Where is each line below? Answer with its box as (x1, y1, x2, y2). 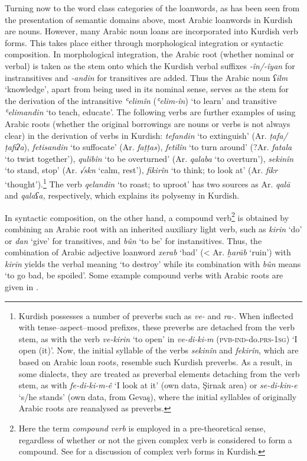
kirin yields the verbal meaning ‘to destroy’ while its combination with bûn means (5, 257, 301, 270)
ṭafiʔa (5, 141, 24, 153)
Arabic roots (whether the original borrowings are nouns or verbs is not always (5, 117, 290, 129)
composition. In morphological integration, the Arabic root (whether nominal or (5, 48, 294, 60)
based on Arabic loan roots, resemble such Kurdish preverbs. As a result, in (18, 355, 293, 368)
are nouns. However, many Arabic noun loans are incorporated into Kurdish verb (5, 25, 298, 37)
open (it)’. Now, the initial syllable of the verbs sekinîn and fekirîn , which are (18, 344, 299, 356)
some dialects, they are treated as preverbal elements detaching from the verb (18, 367, 300, 379)
